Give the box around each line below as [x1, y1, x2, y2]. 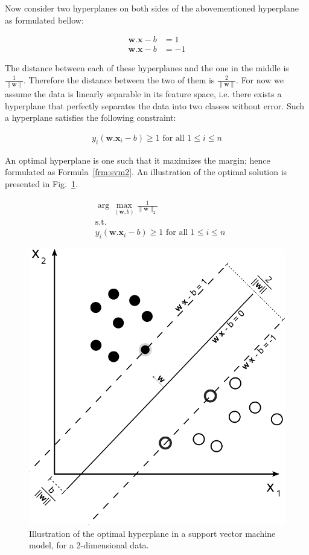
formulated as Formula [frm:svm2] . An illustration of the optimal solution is [5, 165, 287, 178]
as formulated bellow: [5, 13, 84, 26]
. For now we [236, 73, 284, 86]
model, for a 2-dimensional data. [29, 539, 149, 551]
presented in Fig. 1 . [5, 177, 78, 190]
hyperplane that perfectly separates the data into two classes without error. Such [5, 99, 305, 112]
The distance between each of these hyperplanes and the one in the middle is [5, 62, 289, 74]
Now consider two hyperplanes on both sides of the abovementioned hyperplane [5, 2, 299, 14]
